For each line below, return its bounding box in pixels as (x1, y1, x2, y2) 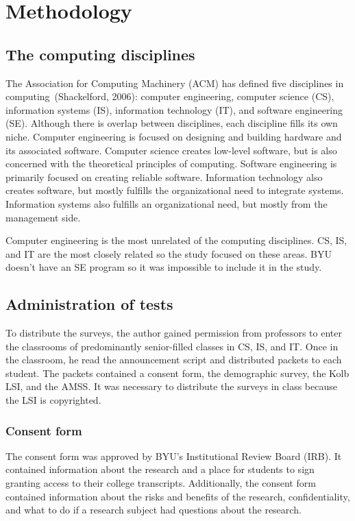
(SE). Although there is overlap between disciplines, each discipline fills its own (5, 116, 338, 130)
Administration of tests (5, 293, 173, 315)
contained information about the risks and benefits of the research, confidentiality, (5, 489, 350, 503)
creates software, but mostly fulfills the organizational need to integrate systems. (5, 183, 344, 197)
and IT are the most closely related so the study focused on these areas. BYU (5, 246, 332, 260)
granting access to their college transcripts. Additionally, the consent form (5, 476, 316, 490)
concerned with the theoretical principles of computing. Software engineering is (5, 156, 337, 171)
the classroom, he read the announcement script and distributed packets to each (5, 352, 342, 367)
